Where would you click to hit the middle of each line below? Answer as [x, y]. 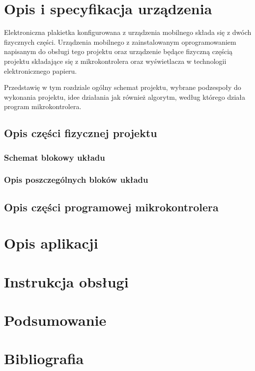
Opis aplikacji [51, 243]
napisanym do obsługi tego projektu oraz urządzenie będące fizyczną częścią [118, 51]
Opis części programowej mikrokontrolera [111, 207]
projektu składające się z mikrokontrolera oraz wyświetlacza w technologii [115, 61]
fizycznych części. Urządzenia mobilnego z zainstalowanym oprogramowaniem [120, 42]
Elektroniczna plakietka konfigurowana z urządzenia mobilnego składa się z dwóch [128, 32]
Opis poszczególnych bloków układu [76, 180]
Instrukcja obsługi [66, 281]
